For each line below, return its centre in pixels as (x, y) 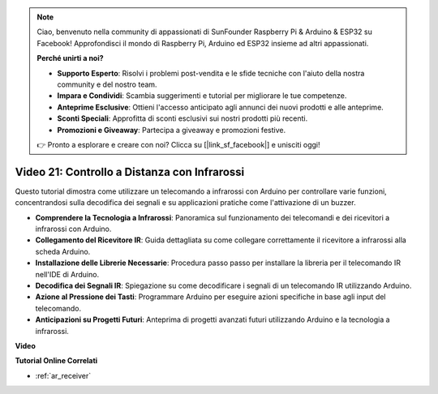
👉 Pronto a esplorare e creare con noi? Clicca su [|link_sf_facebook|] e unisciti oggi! (178, 144)
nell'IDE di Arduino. (67, 274)
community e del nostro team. (107, 84)
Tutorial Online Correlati (56, 361)
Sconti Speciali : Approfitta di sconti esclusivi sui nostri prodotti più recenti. (182, 118)
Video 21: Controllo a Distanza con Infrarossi (130, 171)
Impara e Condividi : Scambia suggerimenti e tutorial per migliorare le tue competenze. (202, 96)
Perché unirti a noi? (71, 58)
